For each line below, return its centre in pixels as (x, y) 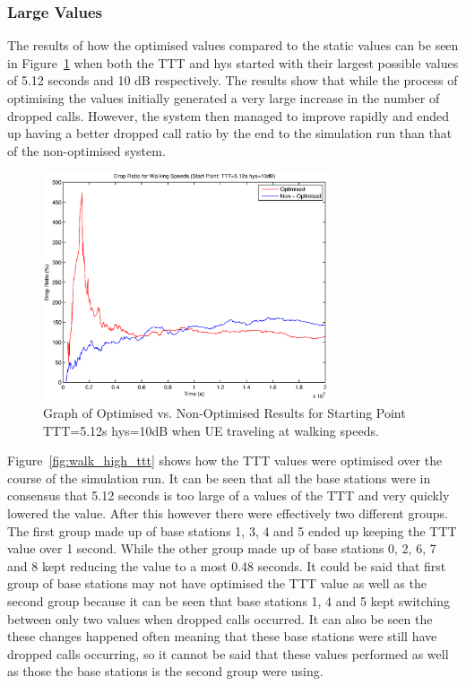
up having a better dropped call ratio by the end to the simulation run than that (230, 133)
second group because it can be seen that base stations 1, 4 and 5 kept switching (229, 600)
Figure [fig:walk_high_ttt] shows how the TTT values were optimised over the (225, 460)
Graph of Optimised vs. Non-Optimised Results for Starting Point (224, 412)
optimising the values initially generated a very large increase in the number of (224, 98)
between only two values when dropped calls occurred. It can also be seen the (220, 618)
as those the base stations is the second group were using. (165, 671)
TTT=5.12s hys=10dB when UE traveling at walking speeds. (211, 430)
